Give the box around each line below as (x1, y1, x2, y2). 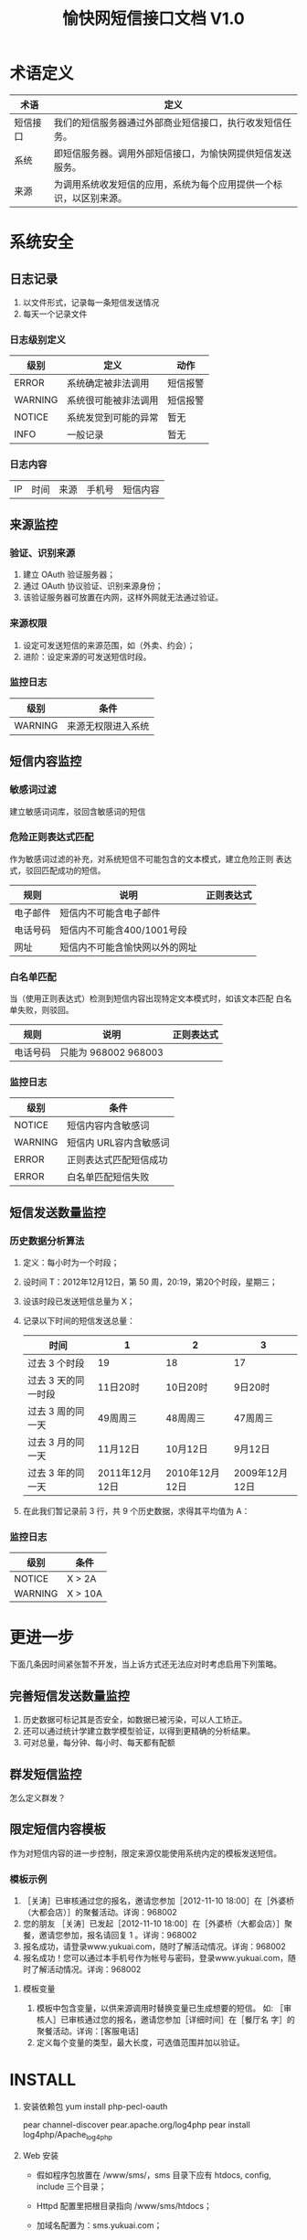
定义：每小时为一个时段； (22, 1257, 120, 1268)
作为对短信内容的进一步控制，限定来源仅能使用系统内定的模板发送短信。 (9, 1848, 281, 1859)
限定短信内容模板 (9, 1821, 106, 1838)
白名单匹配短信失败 (67, 1171, 150, 1184)
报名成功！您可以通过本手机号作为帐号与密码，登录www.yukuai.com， (22, 1953, 289, 1964)
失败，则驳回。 (16, 1005, 74, 1016)
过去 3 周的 (26, 1405, 76, 1418)
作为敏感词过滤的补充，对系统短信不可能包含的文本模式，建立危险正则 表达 (9, 853, 292, 864)
